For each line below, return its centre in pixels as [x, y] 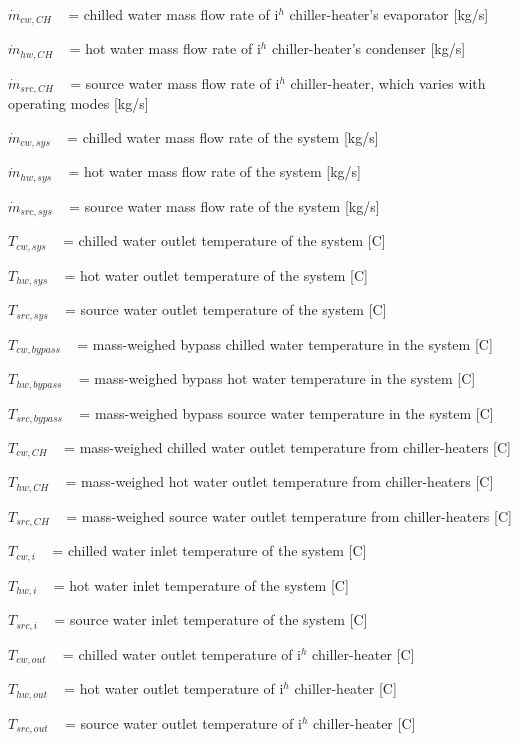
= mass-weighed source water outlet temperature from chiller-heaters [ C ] [289, 515]
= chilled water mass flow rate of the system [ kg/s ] [223, 136]
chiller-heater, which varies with [388, 82]
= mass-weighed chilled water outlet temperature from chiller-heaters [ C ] [288, 447]
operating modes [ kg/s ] [78, 103]
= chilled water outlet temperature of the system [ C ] [224, 240]
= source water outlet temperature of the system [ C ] [225, 309]
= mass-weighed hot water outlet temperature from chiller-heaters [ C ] [279, 481]
